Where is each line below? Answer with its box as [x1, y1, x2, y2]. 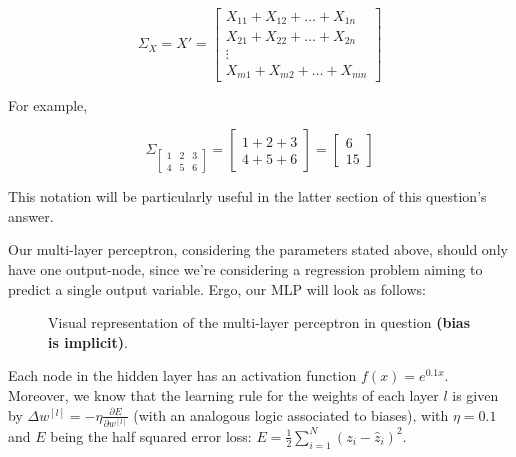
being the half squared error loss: [50, 425, 252, 446]
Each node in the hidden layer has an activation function [8, 365, 357, 386]
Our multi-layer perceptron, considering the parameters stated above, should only [8, 239, 508, 260]
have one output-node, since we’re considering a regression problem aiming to [8, 259, 483, 280]
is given [452, 385, 499, 406]
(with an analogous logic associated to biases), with [133, 404, 449, 425]
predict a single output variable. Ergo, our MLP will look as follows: [8, 278, 426, 299]
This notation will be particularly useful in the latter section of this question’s [8, 186, 487, 207]
